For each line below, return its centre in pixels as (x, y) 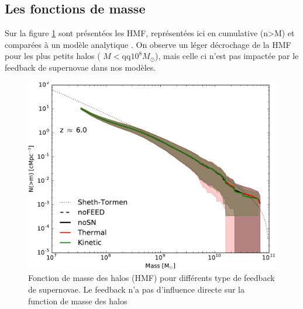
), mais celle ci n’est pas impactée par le (227, 56)
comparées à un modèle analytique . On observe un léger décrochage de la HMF (148, 44)
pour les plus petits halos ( (53, 56)
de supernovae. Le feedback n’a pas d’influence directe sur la (136, 289)
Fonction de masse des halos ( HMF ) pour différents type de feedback (151, 278)
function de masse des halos (78, 301)
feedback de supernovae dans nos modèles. (80, 67)
